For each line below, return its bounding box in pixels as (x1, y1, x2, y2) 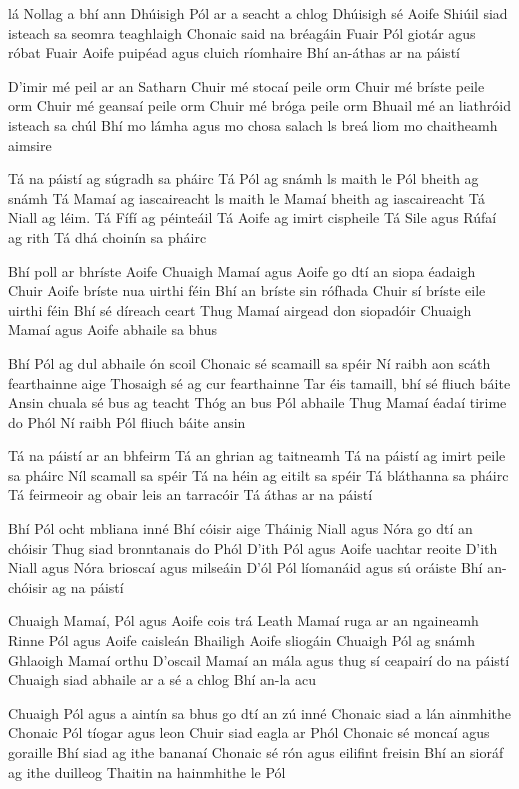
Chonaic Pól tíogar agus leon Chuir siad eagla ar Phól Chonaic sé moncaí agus (8, 722, 490, 743)
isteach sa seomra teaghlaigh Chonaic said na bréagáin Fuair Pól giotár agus (8, 22, 476, 43)
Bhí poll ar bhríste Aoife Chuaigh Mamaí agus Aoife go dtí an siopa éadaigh (8, 260, 476, 281)
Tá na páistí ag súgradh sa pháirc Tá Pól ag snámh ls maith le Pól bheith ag (8, 168, 479, 189)
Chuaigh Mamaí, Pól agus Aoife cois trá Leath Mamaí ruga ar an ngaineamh (8, 610, 479, 631)
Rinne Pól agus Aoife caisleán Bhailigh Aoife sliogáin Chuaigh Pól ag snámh (8, 630, 475, 651)
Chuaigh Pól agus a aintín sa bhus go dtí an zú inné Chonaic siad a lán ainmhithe (8, 702, 511, 723)
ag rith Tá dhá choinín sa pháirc (8, 226, 207, 247)
